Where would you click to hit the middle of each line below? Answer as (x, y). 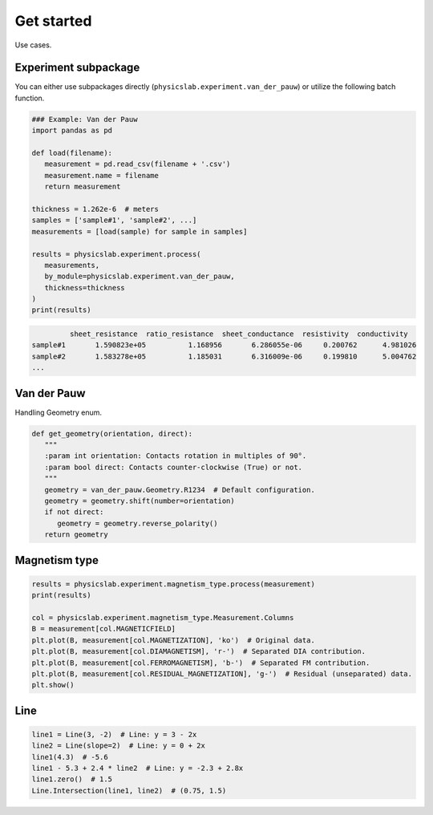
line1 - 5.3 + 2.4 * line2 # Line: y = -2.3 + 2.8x (138, 768)
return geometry (76, 535)
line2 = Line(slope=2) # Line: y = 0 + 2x (119, 746)
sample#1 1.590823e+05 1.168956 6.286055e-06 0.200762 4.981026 (224, 345)
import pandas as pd (72, 131)
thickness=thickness (85, 288)
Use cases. (33, 45)
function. (30, 98)
